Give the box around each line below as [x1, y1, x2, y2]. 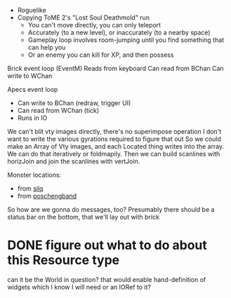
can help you [27, 43, 66, 51]
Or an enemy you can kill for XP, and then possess [27, 50, 174, 59]
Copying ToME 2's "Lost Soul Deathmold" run [17, 13, 150, 22]
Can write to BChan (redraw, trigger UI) [17, 99, 131, 107]
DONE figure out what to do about [7, 238, 207, 253]
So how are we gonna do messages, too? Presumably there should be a [7, 205, 215, 213]
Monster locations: [7, 171, 62, 179]
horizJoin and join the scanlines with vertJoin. [7, 157, 140, 165]
